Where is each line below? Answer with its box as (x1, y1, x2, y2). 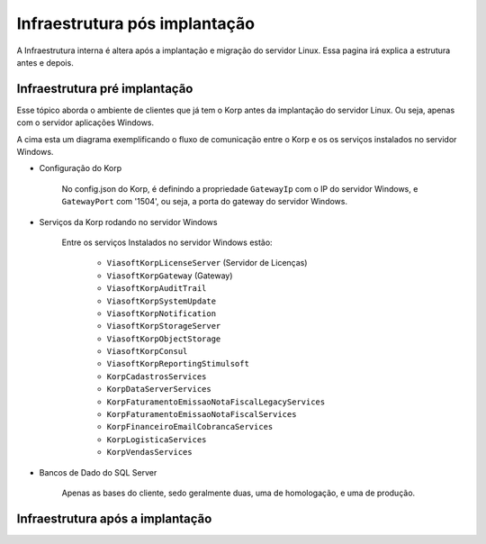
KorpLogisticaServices (106, 434, 207, 445)
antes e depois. (16, 57, 74, 68)
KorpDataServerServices (106, 384, 211, 394)
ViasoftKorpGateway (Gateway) (106, 270, 233, 281)
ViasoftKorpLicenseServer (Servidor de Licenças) (106, 258, 308, 268)
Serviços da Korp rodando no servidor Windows (39, 216, 218, 227)
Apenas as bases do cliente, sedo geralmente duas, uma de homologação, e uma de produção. (61, 487, 416, 498)
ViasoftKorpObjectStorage (106, 333, 221, 344)
